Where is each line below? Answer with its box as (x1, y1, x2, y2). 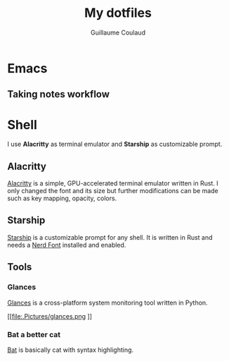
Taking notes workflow (7, 88, 110, 100)
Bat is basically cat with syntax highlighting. (7, 345, 134, 354)
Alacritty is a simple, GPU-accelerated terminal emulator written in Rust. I (7, 179, 219, 188)
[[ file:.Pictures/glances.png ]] (7, 312, 93, 320)
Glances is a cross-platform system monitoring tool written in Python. (7, 298, 209, 307)
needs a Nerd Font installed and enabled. (7, 240, 126, 249)
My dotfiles (84, 5, 152, 21)
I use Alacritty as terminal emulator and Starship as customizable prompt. (7, 140, 223, 149)
